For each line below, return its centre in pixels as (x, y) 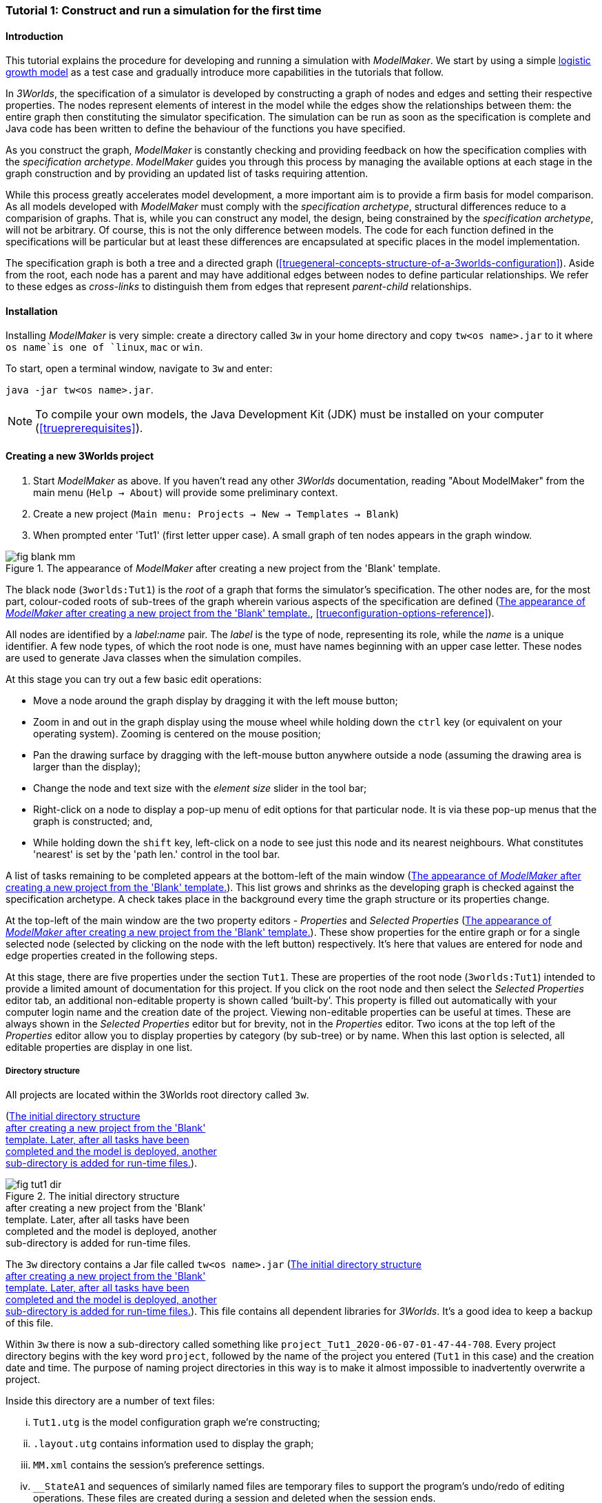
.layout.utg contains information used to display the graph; (174, 1444)
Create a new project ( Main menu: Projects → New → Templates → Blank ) (216, 513)
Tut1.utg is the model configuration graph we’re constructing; (177, 1422)
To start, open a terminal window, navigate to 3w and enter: (139, 369)
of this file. (30, 1323)
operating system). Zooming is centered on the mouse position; (177, 733)
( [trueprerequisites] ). (89, 428)
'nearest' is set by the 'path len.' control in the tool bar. (157, 854)
